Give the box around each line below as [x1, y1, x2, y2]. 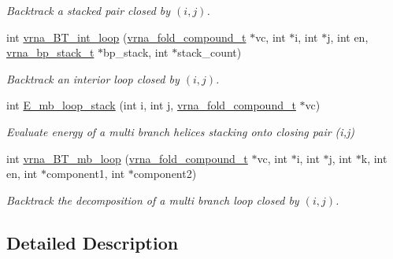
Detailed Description [6, 230, 179, 254]
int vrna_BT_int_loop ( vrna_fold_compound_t [6, 28, 247, 45]
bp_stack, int [103, 44, 169, 61]
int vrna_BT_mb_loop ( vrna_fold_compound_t [6, 150, 248, 166]
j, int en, [327, 28, 369, 45]
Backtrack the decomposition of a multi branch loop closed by [6, 191, 299, 208]
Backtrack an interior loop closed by [6, 70, 180, 87]
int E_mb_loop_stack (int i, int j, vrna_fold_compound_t [6, 97, 296, 113]
